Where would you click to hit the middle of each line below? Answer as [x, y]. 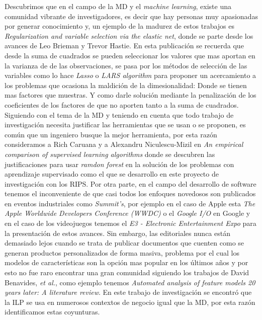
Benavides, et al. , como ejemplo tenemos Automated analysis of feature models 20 [130, 282]
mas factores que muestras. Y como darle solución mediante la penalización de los [130, 95]
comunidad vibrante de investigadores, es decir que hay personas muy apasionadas [131, 16]
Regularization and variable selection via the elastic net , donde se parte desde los [129, 35]
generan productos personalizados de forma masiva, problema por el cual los [122, 252]
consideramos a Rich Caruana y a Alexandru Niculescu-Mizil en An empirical [124, 144]
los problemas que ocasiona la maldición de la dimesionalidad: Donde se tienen [126, 85]
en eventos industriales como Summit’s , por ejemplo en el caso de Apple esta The [130, 203]
